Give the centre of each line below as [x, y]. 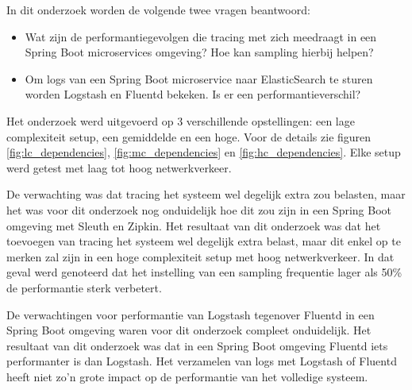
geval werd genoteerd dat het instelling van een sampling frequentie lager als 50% [204, 272]
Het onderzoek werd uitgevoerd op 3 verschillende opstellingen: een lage [181, 120]
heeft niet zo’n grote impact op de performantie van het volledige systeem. [187, 376]
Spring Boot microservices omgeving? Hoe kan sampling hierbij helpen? [199, 52]
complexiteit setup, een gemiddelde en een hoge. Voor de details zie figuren [189, 136]
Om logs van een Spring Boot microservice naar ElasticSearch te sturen [199, 78]
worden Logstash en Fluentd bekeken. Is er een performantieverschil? [193, 94]
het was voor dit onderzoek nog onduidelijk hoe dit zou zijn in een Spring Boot [199, 209]
